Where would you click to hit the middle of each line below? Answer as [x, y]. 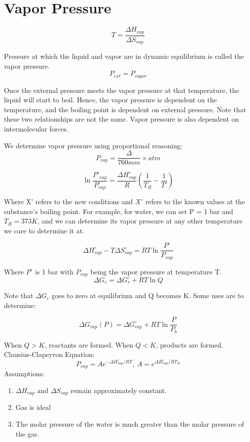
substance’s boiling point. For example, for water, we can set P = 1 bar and [119, 211]
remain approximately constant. [119, 390]
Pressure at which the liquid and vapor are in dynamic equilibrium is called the [124, 56]
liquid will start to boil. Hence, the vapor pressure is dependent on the [110, 100]
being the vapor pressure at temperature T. [156, 271]
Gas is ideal [33, 407]
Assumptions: [24, 374]
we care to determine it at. [44, 231]
